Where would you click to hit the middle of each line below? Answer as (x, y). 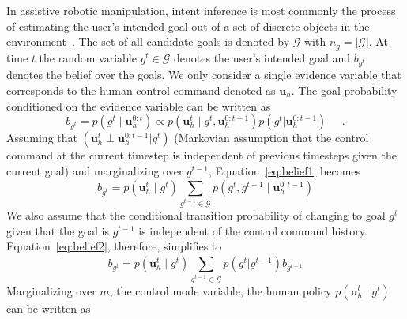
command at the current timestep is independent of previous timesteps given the (202, 155)
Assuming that (42, 138)
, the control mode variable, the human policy (220, 290)
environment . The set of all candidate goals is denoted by (148, 41)
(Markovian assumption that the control (271, 138)
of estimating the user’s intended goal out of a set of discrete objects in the (188, 26)
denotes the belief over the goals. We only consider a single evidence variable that (204, 75)
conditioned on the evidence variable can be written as (139, 105)
